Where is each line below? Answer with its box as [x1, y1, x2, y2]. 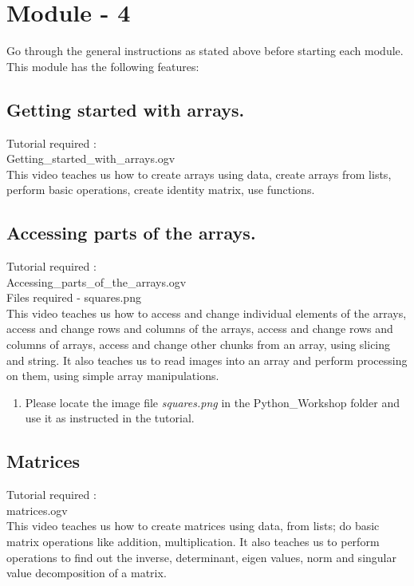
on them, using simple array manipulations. [6, 367, 219, 384]
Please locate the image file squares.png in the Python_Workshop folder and [25, 394, 400, 410]
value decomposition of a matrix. [6, 564, 167, 581]
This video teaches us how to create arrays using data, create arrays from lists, [6, 165, 392, 182]
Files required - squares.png [6, 289, 141, 306]
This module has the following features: [6, 57, 199, 74]
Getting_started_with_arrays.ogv [6, 150, 175, 167]
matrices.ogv [6, 501, 68, 518]
